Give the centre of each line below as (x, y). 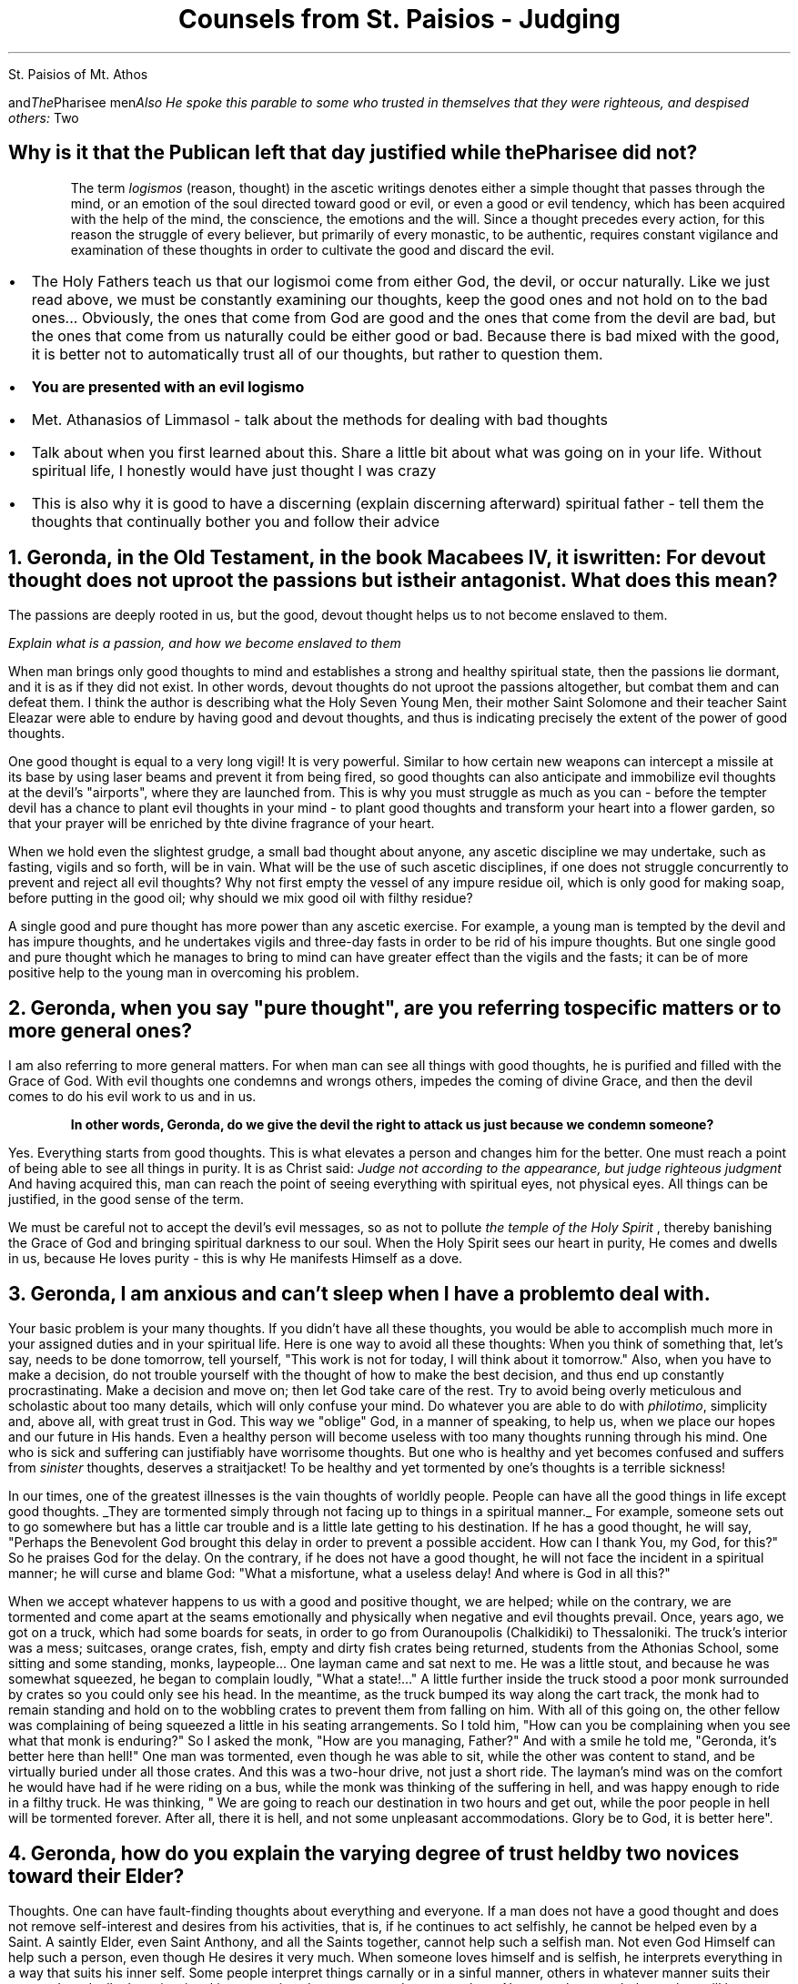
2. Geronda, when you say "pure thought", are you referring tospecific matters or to (395, 1007)
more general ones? (101, 1030)
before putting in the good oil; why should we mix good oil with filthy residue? (241, 898)
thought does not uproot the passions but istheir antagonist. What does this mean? (393, 581)
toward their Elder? (96, 1876)
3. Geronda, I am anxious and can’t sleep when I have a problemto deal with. (359, 1293)
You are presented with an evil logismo (168, 386)
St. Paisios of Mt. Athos (78, 74)
